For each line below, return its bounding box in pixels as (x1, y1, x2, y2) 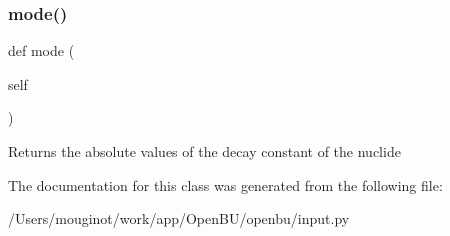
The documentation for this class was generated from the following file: (8, 174, 443, 195)
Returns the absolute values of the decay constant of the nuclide (8, 141, 401, 161)
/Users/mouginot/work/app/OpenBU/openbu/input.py (8, 208, 350, 229)
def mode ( (8, 40, 75, 61)
